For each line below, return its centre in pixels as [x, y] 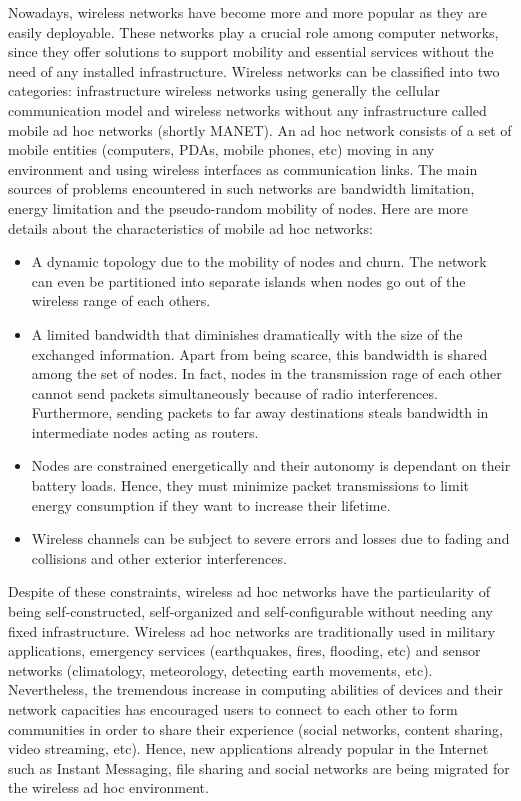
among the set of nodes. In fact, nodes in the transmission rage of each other [266, 373]
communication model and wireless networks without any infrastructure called [247, 109]
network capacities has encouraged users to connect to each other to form [233, 709]
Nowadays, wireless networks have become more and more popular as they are [247, 12]
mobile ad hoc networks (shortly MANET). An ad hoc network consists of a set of [260, 129]
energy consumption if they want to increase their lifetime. [211, 504]
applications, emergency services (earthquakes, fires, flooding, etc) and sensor [244, 650]
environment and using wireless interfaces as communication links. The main [243, 168]
